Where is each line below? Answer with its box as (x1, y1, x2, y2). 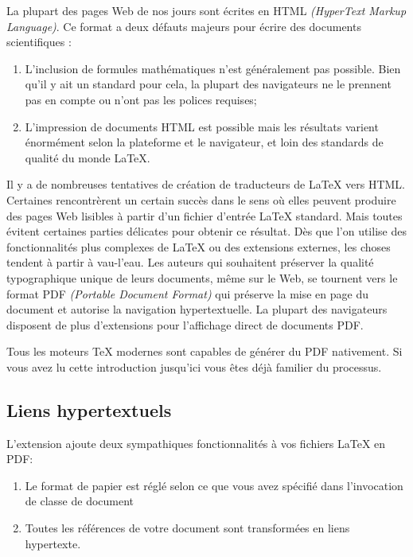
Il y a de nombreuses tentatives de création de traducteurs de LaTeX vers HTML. (6, 176, 406, 193)
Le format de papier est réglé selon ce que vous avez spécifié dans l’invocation (25, 477, 403, 493)
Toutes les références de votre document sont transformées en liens (25, 520, 350, 536)
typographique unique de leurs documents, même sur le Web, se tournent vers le (6, 269, 398, 286)
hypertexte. (25, 535, 81, 551)
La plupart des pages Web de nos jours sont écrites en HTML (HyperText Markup (6, 2, 407, 18)
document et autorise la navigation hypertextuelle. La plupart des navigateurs (6, 301, 388, 317)
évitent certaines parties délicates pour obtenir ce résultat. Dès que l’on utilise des (6, 223, 407, 240)
